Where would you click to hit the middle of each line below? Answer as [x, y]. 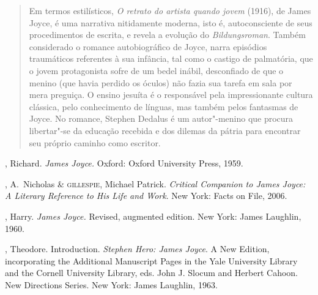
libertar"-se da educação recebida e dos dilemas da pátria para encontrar [165, 130]
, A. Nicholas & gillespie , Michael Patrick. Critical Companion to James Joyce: [155, 183]
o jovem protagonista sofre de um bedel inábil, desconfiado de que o [156, 70]
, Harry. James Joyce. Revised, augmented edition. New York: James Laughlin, [153, 216]
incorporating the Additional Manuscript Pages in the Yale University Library [151, 260]
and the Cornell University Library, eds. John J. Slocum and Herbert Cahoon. [151, 273]
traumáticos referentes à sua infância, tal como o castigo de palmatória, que [171, 58]
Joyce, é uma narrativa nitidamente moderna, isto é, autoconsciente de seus [171, 22]
